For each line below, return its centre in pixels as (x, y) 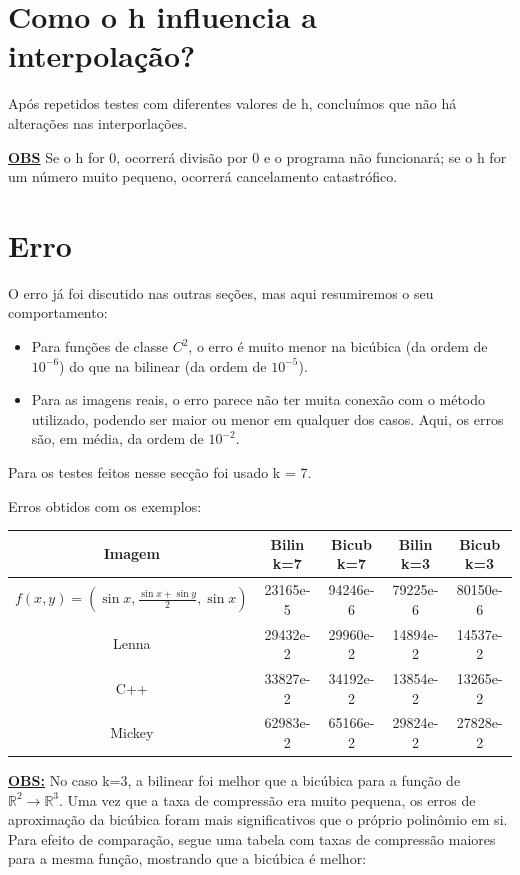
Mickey (132, 732)
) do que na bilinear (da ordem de (163, 365)
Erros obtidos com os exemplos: (105, 505)
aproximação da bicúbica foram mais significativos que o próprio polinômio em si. (258, 819)
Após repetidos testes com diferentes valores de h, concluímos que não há (232, 103)
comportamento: (58, 312)
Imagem (131, 553)
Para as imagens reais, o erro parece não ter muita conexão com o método (258, 399)
